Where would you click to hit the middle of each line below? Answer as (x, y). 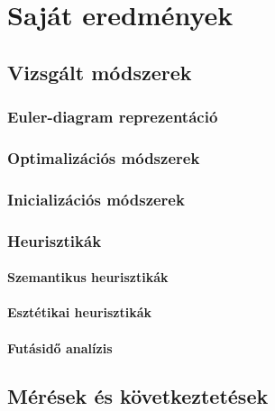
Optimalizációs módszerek (104, 157)
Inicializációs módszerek (96, 199)
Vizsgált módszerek (100, 72)
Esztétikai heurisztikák (80, 312)
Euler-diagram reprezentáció (113, 117)
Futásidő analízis (60, 347)
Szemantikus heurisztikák (88, 277)
